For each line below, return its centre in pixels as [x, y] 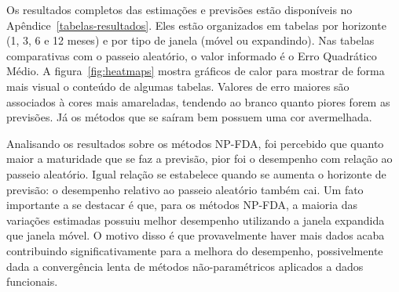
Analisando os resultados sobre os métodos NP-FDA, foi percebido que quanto [195, 143]
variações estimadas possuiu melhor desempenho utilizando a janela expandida [196, 220]
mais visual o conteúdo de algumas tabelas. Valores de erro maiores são [178, 86]
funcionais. [32, 281]
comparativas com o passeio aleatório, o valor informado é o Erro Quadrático [192, 55]
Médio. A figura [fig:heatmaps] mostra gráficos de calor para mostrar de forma [196, 71]
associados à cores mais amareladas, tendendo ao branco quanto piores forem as [198, 101]
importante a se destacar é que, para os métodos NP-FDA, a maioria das [182, 205]
